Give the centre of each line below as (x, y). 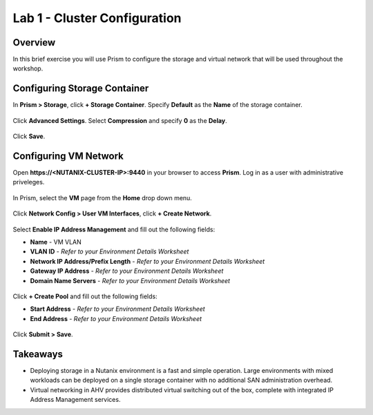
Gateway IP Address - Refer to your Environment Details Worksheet (127, 271)
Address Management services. (75, 400)
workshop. (28, 68)
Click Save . (29, 136)
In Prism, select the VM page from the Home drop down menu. (103, 197)
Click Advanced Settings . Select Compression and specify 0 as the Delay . (120, 120)
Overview (34, 42)
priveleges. (29, 182)
